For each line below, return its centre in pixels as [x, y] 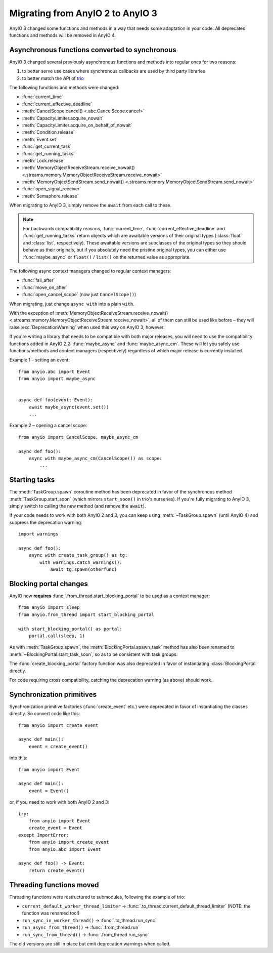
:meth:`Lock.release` [43, 160]
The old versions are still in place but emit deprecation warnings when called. [90, 943]
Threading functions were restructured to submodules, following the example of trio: [97, 897]
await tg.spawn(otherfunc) [84, 570]
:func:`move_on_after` [45, 287]
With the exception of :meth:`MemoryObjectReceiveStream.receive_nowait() [89, 313]
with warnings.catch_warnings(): [81, 562]
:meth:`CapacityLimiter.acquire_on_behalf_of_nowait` [77, 125]
